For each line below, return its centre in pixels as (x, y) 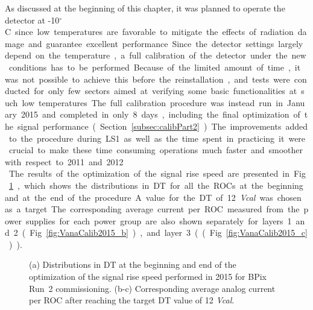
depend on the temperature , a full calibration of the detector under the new (156, 55)
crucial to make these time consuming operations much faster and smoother (156, 150)
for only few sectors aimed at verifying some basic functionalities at (166, 91)
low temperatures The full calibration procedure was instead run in (152, 102)
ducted (17, 91)
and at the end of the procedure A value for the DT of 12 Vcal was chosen (153, 197)
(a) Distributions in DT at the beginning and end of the (133, 264)
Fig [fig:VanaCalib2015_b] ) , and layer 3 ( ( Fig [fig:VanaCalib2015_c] (169, 232)
